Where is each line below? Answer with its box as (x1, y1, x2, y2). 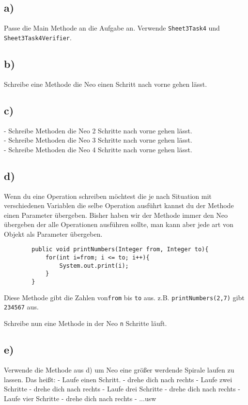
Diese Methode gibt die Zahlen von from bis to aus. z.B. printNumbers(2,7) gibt (4, 292, 245, 302)
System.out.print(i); (59, 262, 129, 269)
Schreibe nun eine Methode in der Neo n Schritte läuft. (4, 318, 167, 328)
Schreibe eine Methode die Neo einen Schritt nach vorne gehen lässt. (4, 79, 207, 89)
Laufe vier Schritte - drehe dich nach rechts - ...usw (4, 393, 156, 403)
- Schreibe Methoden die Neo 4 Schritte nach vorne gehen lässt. (4, 144, 192, 154)
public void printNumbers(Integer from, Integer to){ (31, 246, 209, 253)
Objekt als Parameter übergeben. (4, 228, 103, 239)
